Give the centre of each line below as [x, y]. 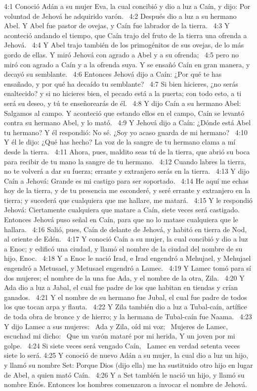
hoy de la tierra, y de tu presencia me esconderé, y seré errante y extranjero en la [127, 190]
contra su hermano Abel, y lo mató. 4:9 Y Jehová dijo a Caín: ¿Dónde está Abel [128, 122]
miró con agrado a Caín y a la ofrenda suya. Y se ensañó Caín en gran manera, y [127, 64]
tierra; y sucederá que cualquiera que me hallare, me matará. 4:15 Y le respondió [128, 200]
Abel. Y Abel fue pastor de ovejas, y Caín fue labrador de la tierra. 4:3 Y [117, 25]
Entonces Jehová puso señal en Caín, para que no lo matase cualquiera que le [121, 220]
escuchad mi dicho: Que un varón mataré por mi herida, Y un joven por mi [120, 336]
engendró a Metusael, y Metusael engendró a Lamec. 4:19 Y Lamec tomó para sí [128, 268]
